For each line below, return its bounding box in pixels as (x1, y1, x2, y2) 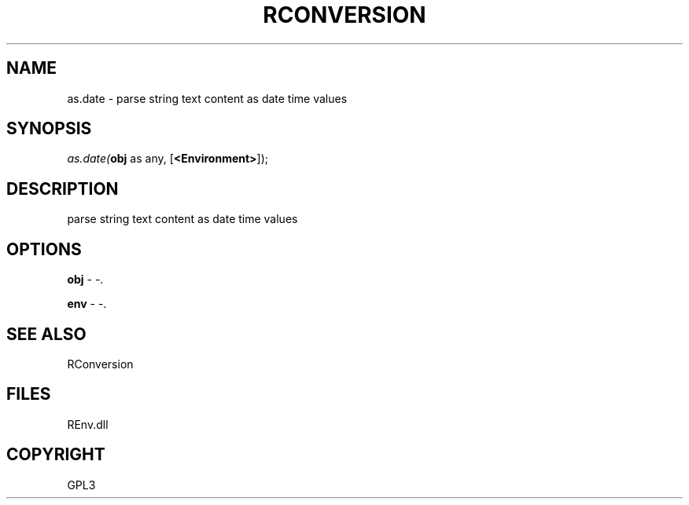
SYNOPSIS (6, 119, 92, 139)
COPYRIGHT (6, 445, 105, 465)
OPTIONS (6, 239, 82, 259)
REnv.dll (67, 417, 109, 431)
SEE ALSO (6, 324, 87, 344)
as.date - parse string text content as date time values (67, 91, 348, 105)
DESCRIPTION (6, 178, 119, 199)
